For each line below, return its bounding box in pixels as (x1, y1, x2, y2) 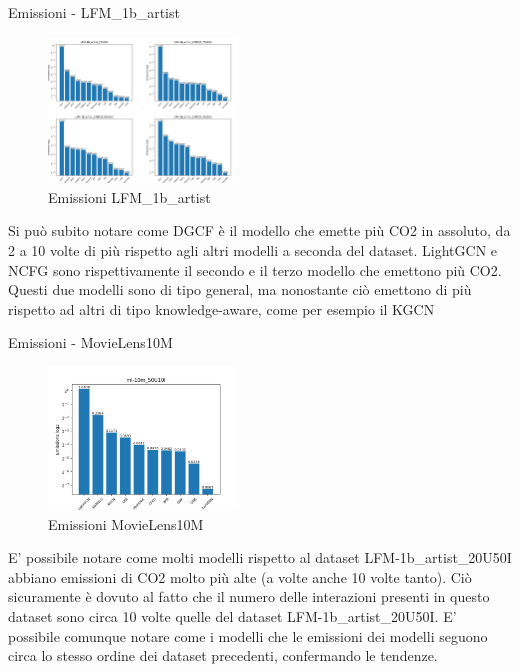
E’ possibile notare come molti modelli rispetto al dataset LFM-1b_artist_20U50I (8, 547, 512, 568)
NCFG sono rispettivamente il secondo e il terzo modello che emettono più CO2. (8, 259, 502, 280)
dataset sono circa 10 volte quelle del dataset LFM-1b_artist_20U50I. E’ (8, 606, 457, 627)
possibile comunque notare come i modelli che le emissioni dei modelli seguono (8, 625, 488, 646)
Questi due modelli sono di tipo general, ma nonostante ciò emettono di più (8, 279, 472, 300)
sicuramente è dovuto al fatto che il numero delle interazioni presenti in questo (8, 586, 490, 607)
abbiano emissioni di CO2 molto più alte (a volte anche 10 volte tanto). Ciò (8, 566, 472, 587)
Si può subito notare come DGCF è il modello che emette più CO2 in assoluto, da (8, 220, 511, 241)
